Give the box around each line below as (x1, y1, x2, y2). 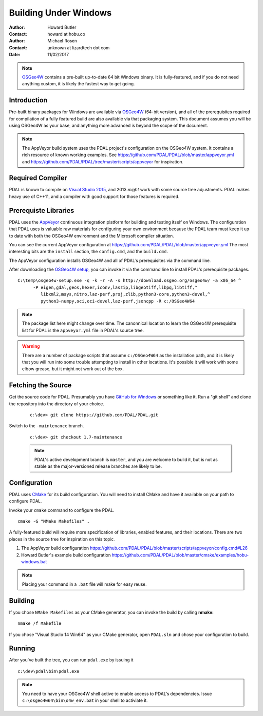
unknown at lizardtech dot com (47, 44, 110, 51)
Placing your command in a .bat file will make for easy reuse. (22, 581, 147, 587)
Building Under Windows (9, 7, 112, 18)
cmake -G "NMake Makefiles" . (18, 518, 90, 524)
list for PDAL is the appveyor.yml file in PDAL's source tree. (22, 327, 144, 333)
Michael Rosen (47, 38, 77, 44)
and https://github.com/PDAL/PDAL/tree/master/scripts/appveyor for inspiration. (22, 159, 184, 164)
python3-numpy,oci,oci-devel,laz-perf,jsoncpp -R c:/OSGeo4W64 (40, 298, 195, 304)
